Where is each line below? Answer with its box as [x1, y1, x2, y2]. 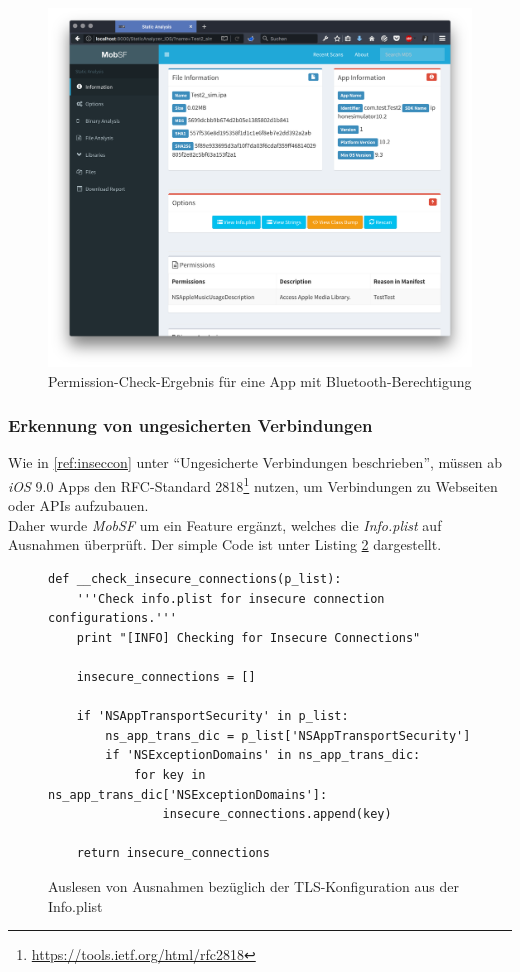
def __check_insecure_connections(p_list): [48, 572, 342, 587]
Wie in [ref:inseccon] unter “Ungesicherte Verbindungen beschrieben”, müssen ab [8, 452, 503, 473]
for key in [133, 767, 206, 782]
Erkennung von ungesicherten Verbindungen [8, 413, 373, 438]
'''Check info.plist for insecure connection [76, 591, 385, 606]
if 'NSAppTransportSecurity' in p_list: [76, 709, 349, 724]
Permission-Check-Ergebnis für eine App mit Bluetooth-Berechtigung [48, 370, 472, 391]
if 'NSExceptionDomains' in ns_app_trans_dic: [105, 748, 421, 763]
